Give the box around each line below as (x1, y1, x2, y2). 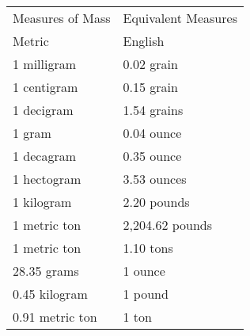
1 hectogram (13, 170, 81, 188)
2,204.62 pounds (123, 216, 213, 234)
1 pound (123, 284, 169, 303)
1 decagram (13, 147, 77, 165)
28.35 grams (13, 262, 79, 280)
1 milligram (13, 55, 77, 73)
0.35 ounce (123, 147, 182, 165)
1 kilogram (13, 193, 72, 211)
